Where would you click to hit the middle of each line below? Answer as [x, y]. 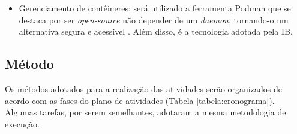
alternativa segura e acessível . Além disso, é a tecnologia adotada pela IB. [156, 31]
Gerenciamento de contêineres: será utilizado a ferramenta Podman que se [155, 8]
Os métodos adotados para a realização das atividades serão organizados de [143, 88]
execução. [22, 124]
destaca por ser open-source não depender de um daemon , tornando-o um [154, 19]
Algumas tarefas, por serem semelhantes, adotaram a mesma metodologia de [145, 112]
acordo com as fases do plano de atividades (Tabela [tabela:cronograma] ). [140, 100]
